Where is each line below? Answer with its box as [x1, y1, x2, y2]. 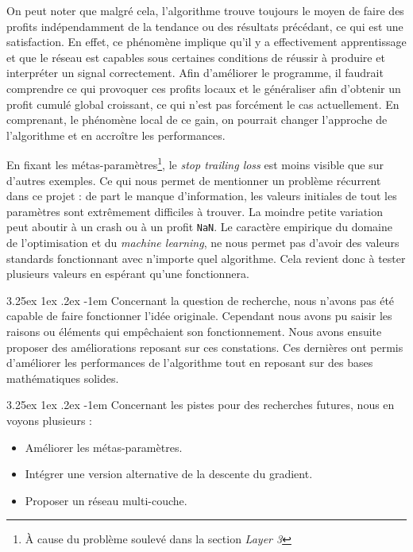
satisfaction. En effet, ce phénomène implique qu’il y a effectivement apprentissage [6, 33, 407, 50]
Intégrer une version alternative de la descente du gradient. [25, 465, 313, 482]
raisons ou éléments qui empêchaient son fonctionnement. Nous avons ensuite [6, 323, 382, 339]
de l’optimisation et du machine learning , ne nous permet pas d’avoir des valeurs [6, 234, 399, 251]
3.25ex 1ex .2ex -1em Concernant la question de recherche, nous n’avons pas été [6, 291, 395, 308]
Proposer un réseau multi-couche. [25, 492, 187, 508]
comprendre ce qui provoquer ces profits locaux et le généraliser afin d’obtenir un [6, 79, 401, 96]
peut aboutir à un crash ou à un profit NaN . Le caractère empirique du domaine [6, 218, 392, 235]
